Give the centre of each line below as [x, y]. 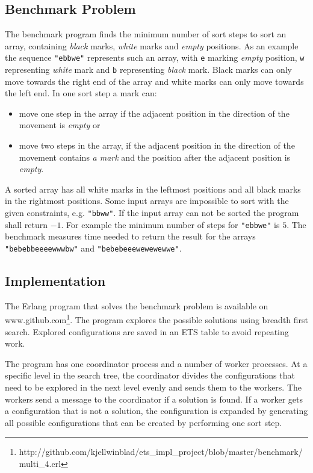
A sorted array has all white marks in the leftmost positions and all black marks [153, 189]
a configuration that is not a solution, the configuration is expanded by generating [156, 411]
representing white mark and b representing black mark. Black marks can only [148, 70]
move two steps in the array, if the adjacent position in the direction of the [157, 145]
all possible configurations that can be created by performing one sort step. [144, 422]
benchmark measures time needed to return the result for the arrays [130, 236]
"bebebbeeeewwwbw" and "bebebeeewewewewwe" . [93, 248]
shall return [26, 224]
